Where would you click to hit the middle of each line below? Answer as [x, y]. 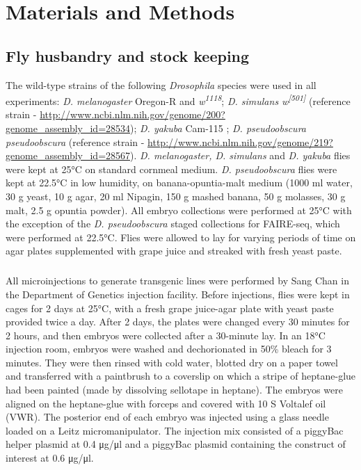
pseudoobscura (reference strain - [75, 141]
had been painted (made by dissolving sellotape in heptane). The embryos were [174, 390]
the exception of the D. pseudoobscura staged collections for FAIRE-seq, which [173, 224]
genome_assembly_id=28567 [68, 155]
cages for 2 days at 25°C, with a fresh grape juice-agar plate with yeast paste [170, 308]
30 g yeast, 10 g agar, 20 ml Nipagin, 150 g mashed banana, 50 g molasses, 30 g [176, 196]
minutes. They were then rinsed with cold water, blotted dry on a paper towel [172, 362]
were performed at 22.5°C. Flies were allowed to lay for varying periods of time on [181, 237]
